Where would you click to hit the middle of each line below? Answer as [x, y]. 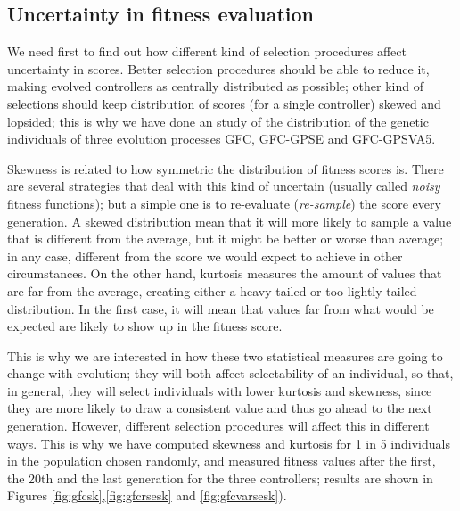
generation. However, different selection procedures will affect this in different [218, 426]
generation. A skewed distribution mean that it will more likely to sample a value [230, 221]
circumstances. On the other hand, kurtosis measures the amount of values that [225, 273]
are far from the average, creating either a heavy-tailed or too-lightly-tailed [212, 290]
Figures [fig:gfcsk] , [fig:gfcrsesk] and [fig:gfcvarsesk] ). [147, 495]
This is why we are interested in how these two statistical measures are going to [225, 355]
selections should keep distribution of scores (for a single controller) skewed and [224, 103]
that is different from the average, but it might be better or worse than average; [226, 239]
